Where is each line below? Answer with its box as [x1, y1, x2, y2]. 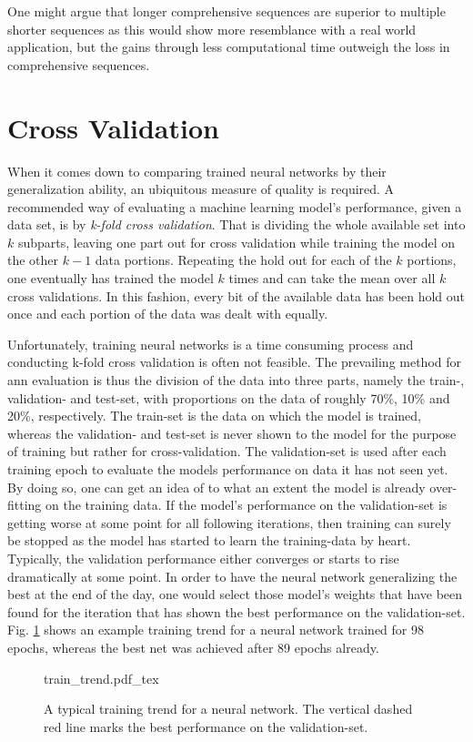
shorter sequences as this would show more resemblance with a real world [7, 19, 417, 38]
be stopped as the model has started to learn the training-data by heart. [7, 531, 411, 550]
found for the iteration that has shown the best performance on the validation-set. [7, 602, 466, 621]
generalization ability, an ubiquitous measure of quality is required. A [7, 179, 395, 198]
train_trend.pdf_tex [44, 668, 159, 687]
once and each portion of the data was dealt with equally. [7, 304, 328, 323]
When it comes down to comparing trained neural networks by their [7, 161, 387, 180]
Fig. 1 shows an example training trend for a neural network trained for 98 [7, 620, 424, 639]
